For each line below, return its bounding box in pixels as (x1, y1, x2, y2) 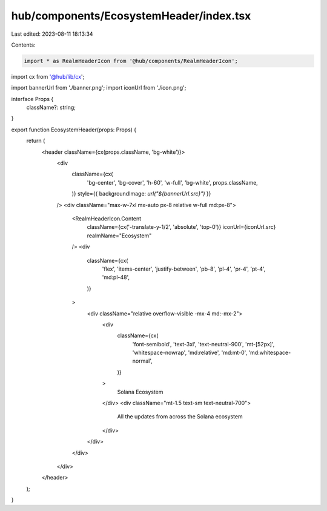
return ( (26, 137, 45, 145)
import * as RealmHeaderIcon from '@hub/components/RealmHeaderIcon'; (24, 58, 239, 64)
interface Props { (11, 95, 54, 102)
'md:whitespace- (248, 349, 291, 357)
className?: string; (26, 104, 76, 111)
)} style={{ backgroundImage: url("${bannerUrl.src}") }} (71, 190, 211, 197)
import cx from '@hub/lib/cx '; (11, 73, 85, 80)
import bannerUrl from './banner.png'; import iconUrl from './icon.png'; (11, 84, 187, 91)
